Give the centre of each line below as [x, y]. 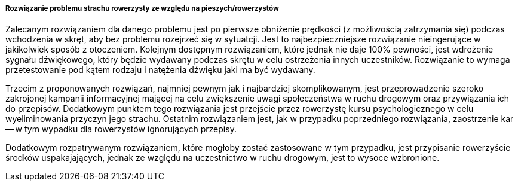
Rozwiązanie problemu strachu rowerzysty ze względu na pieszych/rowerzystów [142, 8]
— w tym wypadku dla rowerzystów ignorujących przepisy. [121, 129]
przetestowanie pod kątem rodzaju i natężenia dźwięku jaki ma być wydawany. [160, 70]
